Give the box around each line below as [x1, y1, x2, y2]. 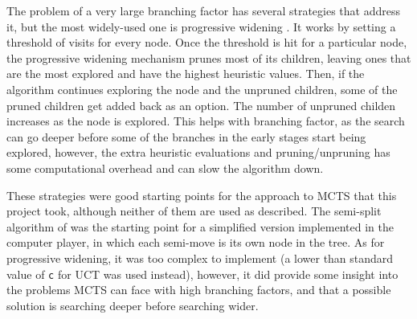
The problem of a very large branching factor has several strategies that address [6, 2, 400, 18]
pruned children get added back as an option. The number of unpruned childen [6, 96, 396, 113]
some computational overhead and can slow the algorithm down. [6, 159, 324, 176]
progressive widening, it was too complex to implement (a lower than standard [6, 249, 394, 266]
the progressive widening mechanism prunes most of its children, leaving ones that [6, 49, 411, 66]
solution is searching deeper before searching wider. [6, 297, 259, 313]
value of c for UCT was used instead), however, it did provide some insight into [6, 265, 399, 282]
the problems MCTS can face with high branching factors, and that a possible [6, 281, 391, 298]
